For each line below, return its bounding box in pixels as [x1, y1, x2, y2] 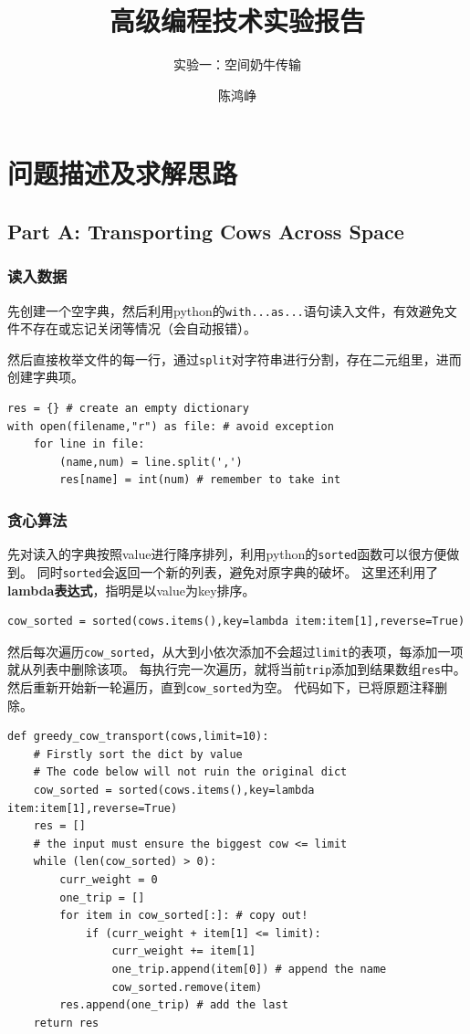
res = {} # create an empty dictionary [7, 402, 249, 415]
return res [33, 1016, 99, 1029]
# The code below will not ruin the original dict [33, 765, 348, 779]
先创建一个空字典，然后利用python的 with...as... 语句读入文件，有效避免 [7, 301, 444, 320]
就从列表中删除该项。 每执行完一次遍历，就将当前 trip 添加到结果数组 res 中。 [7, 659, 466, 679]
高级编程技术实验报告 [109, 2, 365, 39]
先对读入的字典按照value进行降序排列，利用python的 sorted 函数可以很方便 [7, 544, 447, 564]
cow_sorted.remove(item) [111, 980, 263, 994]
